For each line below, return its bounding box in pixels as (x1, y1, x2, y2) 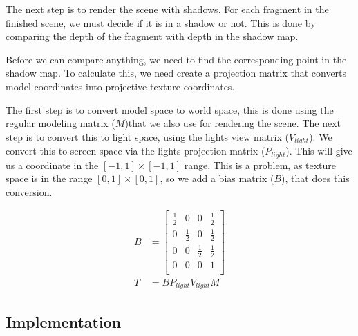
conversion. (6, 184, 53, 199)
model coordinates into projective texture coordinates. (6, 79, 235, 93)
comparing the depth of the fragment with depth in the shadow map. (6, 29, 299, 43)
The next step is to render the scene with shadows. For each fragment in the (6, 2, 329, 16)
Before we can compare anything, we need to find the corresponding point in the (6, 52, 347, 66)
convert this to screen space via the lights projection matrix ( (6, 144, 265, 158)
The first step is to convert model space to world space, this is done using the (6, 102, 334, 117)
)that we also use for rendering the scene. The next (124, 116, 341, 130)
